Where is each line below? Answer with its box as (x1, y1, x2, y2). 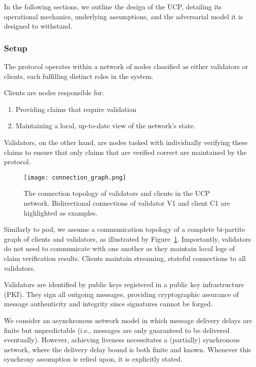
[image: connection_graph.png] (24, 174, 126, 181)
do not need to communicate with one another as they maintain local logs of (4, 243, 235, 254)
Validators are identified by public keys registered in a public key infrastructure (4, 279, 244, 290)
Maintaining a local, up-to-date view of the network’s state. (15, 120, 195, 131)
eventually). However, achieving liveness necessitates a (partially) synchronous (4, 334, 240, 345)
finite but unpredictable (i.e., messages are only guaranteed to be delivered (4, 325, 230, 335)
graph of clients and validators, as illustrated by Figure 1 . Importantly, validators (4, 233, 251, 244)
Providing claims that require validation (15, 104, 137, 114)
